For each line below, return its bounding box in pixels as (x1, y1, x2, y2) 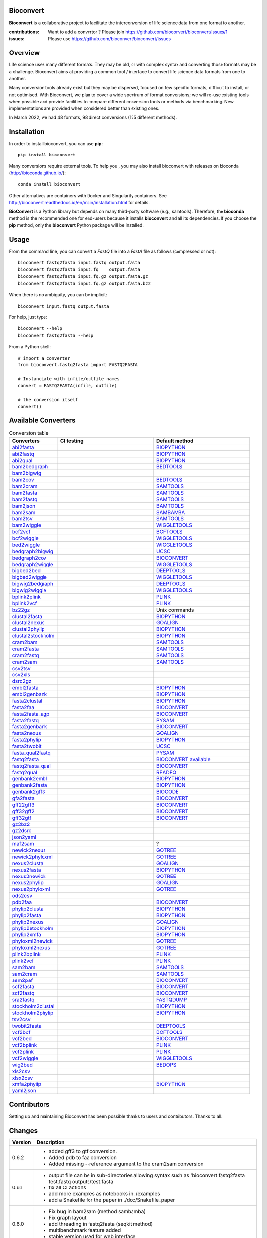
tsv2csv (12, 1016, 31, 1023)
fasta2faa (12, 704, 35, 711)
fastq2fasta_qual (12, 762, 51, 769)
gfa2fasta (12, 795, 35, 802)
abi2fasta (12, 444, 34, 451)
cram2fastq (12, 652, 39, 659)
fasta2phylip (12, 736, 42, 743)
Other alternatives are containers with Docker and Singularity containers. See (9, 192, 167, 198)
